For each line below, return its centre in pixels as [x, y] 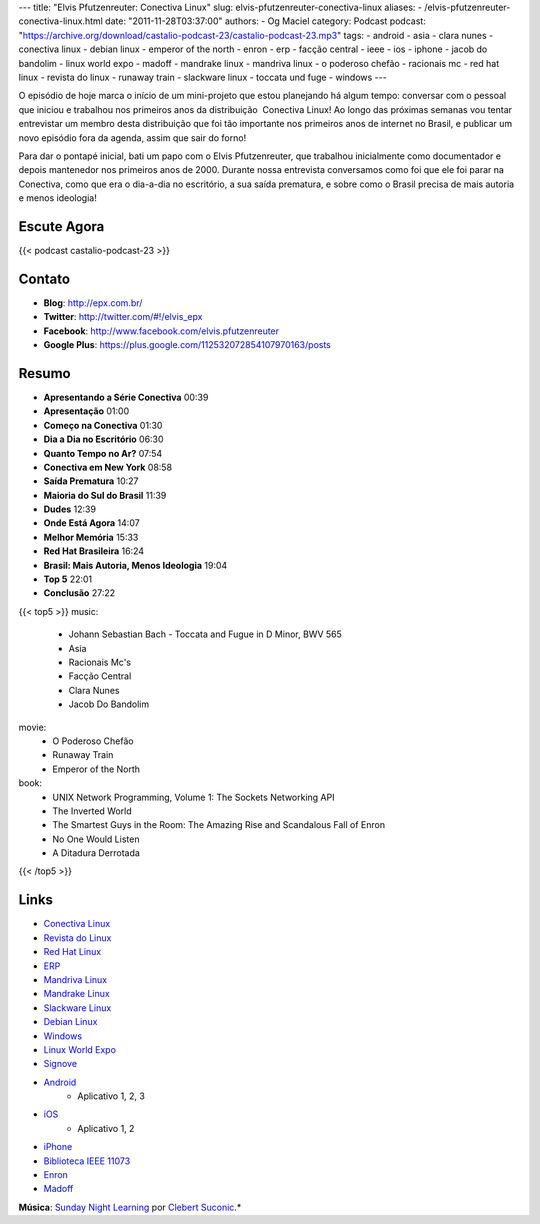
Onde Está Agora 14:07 [91, 523]
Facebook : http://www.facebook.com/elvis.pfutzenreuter [161, 331]
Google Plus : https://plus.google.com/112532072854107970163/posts [187, 345]
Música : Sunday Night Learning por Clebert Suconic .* [130, 1207]
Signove [60, 1064]
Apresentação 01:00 [86, 411]
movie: [32, 727]
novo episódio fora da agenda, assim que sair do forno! [132, 137]
